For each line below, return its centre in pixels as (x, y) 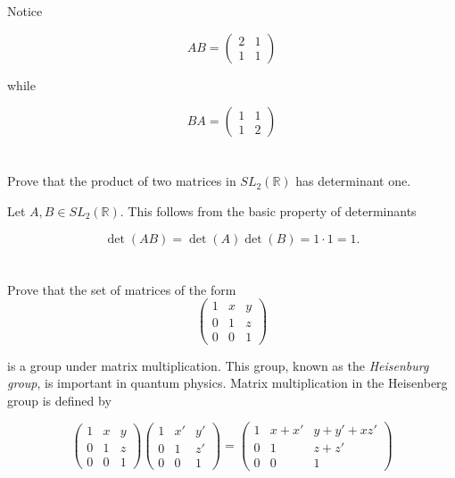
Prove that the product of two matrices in (122, 181)
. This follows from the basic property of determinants (268, 210)
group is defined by (59, 400)
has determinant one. (353, 181)
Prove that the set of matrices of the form (122, 289)
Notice (25, 11)
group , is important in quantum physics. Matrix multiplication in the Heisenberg (227, 383)
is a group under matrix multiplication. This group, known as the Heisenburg (218, 365)
